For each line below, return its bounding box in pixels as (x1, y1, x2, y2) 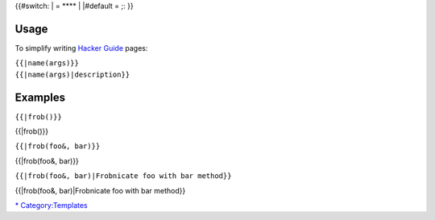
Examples (14, 90, 66, 104)
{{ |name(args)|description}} (14, 69, 130, 79)
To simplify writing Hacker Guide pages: (14, 43, 148, 52)
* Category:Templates (14, 200, 88, 210)
